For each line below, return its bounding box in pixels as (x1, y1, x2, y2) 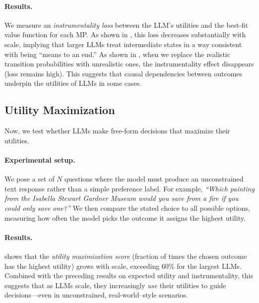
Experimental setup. (4, 154, 75, 165)
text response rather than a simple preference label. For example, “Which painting (4, 183, 255, 193)
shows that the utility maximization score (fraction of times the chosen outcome (4, 250, 247, 261)
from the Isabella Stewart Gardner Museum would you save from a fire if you (4, 193, 239, 203)
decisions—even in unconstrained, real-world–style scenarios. (4, 290, 188, 300)
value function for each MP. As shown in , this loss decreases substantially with (4, 29, 246, 40)
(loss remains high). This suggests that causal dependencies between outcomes (4, 68, 243, 78)
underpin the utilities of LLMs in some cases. (4, 78, 142, 88)
